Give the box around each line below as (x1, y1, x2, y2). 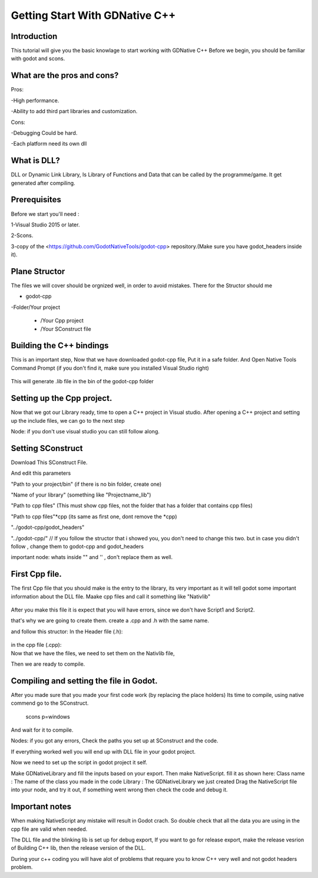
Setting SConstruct (11, 443, 83, 453)
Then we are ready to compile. (11, 660, 85, 667)
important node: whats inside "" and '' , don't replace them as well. (11, 554, 173, 561)
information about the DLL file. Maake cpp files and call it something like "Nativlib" (11, 593, 211, 600)
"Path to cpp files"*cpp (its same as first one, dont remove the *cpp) (11, 513, 177, 520)
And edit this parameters (11, 469, 71, 477)
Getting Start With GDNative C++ (11, 9, 176, 22)
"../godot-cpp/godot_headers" (11, 524, 85, 531)
